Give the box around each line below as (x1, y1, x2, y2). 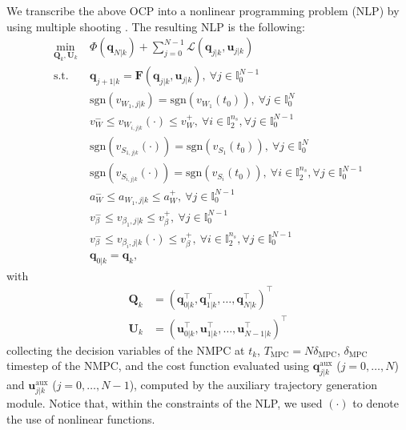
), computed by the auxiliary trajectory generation (129, 376, 377, 392)
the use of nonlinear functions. (6, 410, 155, 427)
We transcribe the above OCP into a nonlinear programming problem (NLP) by (6, 2, 400, 18)
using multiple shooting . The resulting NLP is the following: (6, 18, 305, 34)
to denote (352, 395, 399, 412)
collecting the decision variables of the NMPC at (6, 341, 245, 358)
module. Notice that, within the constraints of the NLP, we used (6, 395, 323, 412)
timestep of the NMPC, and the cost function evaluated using (6, 357, 310, 374)
